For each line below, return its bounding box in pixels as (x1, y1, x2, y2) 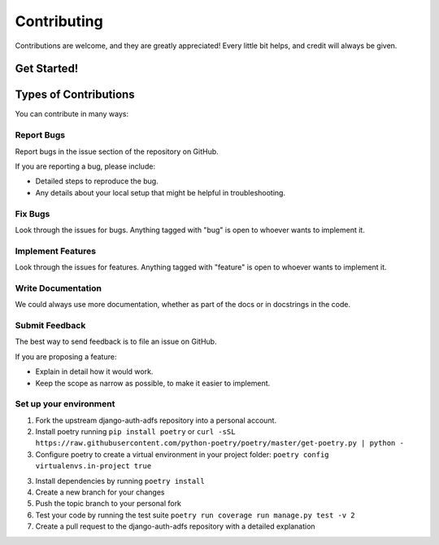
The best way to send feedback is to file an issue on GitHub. (15, 336, 217, 346)
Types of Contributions (15, 88, 135, 102)
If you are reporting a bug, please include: (15, 161, 156, 171)
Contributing (15, 12, 103, 30)
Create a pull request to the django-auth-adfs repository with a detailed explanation (35, 521, 316, 531)
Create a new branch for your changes (35, 487, 165, 497)
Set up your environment (15, 398, 115, 410)
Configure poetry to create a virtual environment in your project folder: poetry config (35, 449, 329, 459)
